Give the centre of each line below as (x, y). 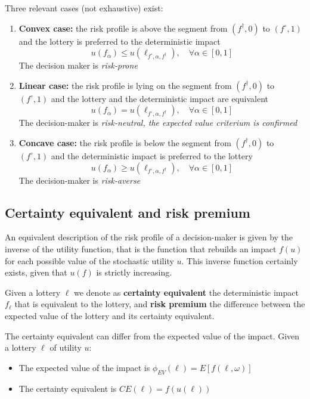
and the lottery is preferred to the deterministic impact (120, 41)
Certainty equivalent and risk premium (128, 212)
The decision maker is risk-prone (78, 65)
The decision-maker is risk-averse (80, 180)
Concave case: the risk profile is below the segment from (125, 142)
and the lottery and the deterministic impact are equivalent (160, 98)
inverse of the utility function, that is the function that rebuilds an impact (141, 248)
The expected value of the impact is (84, 367)
